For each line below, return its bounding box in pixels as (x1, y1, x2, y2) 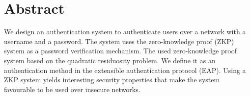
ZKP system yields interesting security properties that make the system (4, 74, 220, 85)
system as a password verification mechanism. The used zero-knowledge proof (4, 46, 237, 56)
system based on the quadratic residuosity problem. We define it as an (4, 55, 216, 65)
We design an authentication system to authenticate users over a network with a (4, 26, 246, 37)
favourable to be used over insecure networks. (4, 84, 140, 94)
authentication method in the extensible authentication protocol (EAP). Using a (4, 65, 246, 75)
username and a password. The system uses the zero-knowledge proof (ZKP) (4, 36, 234, 46)
